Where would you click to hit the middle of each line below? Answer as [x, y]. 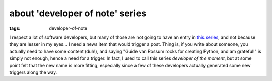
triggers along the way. [33, 72]
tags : [15, 28]
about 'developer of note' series [78, 13]
